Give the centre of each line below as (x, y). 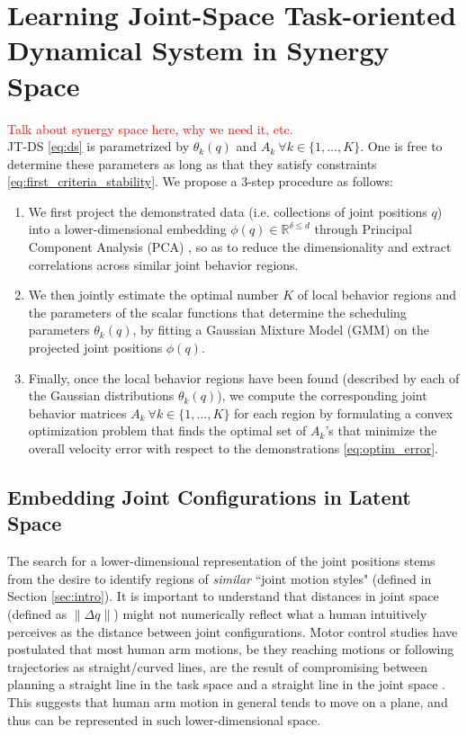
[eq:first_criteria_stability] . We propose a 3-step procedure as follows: (200, 181)
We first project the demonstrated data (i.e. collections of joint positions (228, 211)
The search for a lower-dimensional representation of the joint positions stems (221, 561)
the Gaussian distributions (101, 395)
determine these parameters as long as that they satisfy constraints (192, 163)
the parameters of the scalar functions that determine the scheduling (217, 312)
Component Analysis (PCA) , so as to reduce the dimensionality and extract (240, 247)
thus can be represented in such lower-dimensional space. (164, 719)
